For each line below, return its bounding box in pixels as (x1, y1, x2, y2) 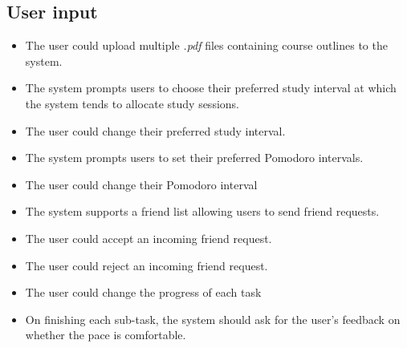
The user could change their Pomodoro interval (25, 176, 258, 192)
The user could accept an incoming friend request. (25, 229, 272, 246)
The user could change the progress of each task (25, 284, 262, 301)
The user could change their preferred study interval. (25, 122, 286, 139)
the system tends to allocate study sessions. (25, 95, 239, 111)
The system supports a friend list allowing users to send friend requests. (25, 203, 380, 220)
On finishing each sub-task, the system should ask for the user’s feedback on (25, 310, 401, 327)
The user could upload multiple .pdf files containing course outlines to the (25, 37, 388, 54)
